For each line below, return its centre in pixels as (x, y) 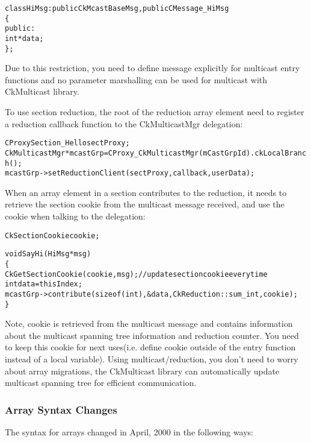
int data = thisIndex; (44, 284)
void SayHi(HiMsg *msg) (48, 254)
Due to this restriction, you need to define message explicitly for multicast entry (152, 68)
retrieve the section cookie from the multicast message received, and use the (145, 204)
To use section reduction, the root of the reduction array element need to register (155, 112)
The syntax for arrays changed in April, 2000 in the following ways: (129, 432)
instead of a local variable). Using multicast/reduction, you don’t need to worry (152, 359)
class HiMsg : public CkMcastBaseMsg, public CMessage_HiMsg (117, 8)
